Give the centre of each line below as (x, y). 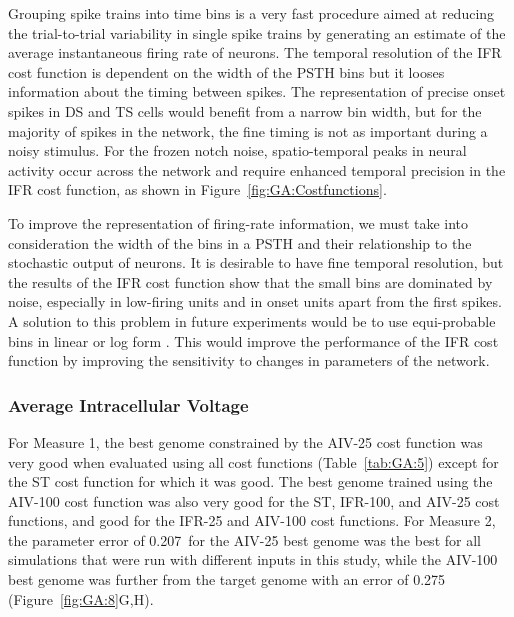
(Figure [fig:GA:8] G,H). (81, 598)
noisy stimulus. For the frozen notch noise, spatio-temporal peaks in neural (237, 150)
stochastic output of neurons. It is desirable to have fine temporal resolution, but (256, 262)
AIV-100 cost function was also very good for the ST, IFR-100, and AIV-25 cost (254, 500)
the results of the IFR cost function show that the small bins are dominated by (250, 281)
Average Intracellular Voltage (128, 404)
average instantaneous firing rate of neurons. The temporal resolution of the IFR (255, 52)
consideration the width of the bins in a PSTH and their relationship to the (240, 242)
